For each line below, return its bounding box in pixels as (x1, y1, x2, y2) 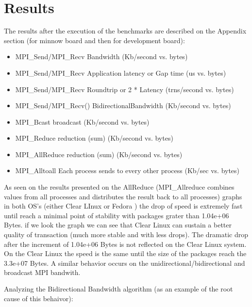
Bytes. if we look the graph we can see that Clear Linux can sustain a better (4, 220, 232, 230)
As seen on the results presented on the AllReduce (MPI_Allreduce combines (4, 182, 235, 192)
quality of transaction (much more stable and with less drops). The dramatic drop (4, 229, 249, 240)
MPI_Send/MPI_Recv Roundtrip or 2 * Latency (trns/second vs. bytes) (15, 84, 234, 94)
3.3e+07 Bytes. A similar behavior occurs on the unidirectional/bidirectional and (4, 258, 245, 268)
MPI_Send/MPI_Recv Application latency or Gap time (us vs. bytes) (15, 67, 226, 78)
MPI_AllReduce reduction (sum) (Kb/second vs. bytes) (15, 149, 183, 159)
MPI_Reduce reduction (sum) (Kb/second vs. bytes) (15, 133, 173, 143)
